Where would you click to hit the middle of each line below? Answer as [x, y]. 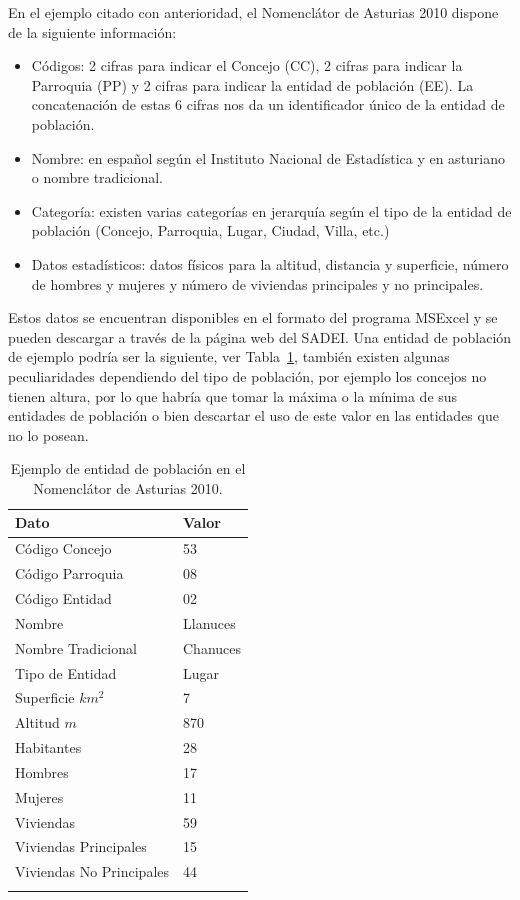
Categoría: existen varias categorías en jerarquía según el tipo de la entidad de [271, 210]
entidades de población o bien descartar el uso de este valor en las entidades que [253, 415]
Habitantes [48, 747]
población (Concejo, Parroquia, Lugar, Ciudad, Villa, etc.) [210, 230]
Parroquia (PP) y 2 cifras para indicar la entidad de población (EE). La [252, 84]
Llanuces [209, 622]
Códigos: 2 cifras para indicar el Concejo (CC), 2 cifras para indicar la [247, 65]
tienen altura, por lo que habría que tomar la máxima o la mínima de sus [233, 395]
